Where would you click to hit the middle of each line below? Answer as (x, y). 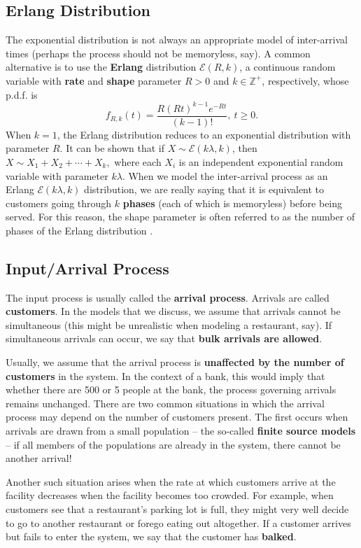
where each (138, 161)
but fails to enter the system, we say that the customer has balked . (151, 536)
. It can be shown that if (112, 148)
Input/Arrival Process (87, 268)
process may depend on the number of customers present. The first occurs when (177, 417)
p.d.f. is (22, 94)
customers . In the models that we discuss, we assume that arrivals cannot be (173, 311)
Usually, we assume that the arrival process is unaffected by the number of (175, 362)
